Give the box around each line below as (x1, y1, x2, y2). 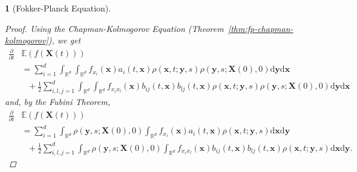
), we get (48, 34, 81, 46)
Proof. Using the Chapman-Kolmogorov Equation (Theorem (5, 22, 224, 34)
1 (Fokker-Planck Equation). (5, 2, 111, 14)
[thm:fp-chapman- (228, 22, 293, 34)
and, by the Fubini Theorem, (5, 95, 110, 108)
